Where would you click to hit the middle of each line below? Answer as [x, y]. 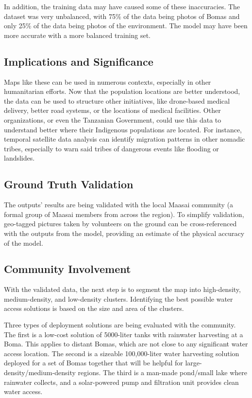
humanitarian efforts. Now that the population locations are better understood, [122, 91]
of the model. [24, 243]
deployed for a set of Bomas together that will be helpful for [93, 363]
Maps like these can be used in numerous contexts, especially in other [108, 81]
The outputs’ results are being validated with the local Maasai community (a [119, 205]
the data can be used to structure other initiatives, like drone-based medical [117, 100]
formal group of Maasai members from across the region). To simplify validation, [124, 214]
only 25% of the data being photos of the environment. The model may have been [126, 26]
